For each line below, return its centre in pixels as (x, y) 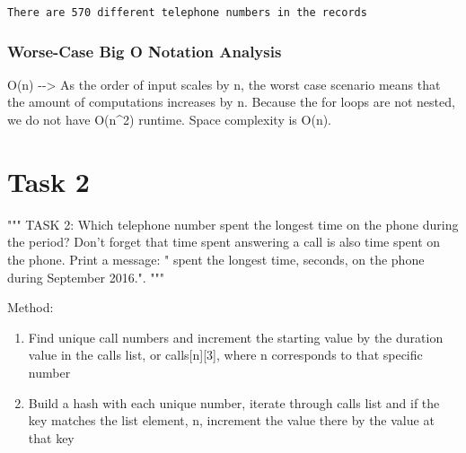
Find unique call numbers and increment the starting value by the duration (236, 337)
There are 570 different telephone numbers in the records (187, 13)
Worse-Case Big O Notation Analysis (145, 51)
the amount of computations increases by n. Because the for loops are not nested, (231, 102)
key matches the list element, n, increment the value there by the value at (231, 420)
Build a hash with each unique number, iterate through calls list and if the (234, 402)
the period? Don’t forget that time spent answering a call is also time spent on (224, 242)
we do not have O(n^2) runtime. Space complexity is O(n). (170, 120)
